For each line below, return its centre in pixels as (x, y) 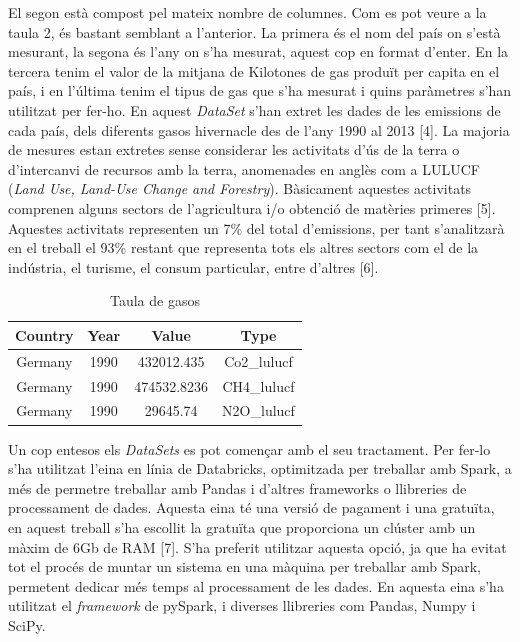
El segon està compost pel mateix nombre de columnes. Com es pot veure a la (247, 12)
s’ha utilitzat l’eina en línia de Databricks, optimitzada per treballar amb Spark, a (260, 468)
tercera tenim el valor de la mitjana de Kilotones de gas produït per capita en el (254, 70)
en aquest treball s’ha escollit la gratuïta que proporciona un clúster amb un (242, 526)
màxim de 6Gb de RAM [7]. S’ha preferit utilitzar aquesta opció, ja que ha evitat (257, 546)
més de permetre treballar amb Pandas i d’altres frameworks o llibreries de (237, 487)
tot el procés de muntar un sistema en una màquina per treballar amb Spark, (244, 566)
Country (44, 334)
